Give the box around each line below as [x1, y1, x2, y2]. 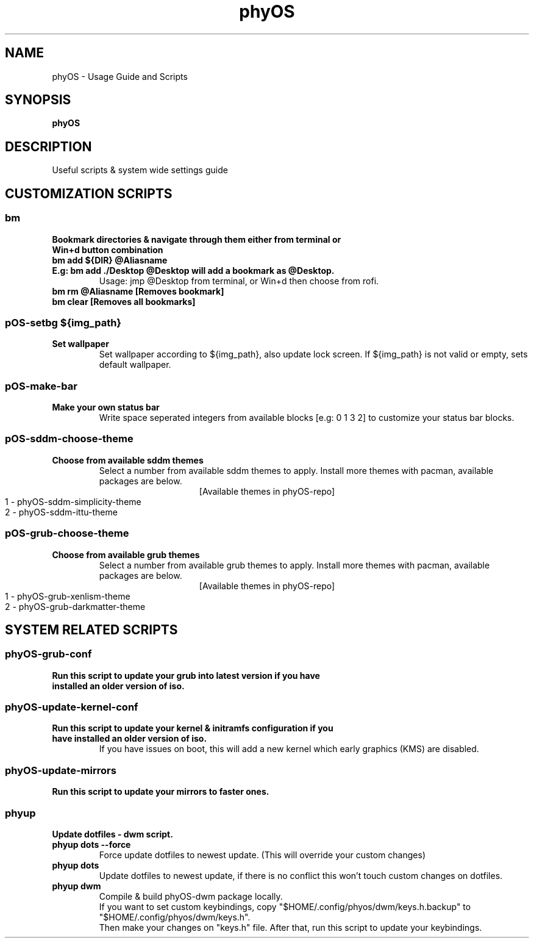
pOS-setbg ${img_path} [5, 316, 122, 329]
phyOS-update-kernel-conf [5, 701, 138, 714]
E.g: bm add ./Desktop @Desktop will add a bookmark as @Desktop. [52, 265, 335, 276]
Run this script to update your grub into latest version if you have [52, 670, 320, 681]
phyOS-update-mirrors [5, 764, 116, 776]
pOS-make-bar [5, 379, 77, 392]
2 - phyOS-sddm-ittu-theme [5, 506, 118, 517]
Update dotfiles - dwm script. [52, 828, 173, 839]
